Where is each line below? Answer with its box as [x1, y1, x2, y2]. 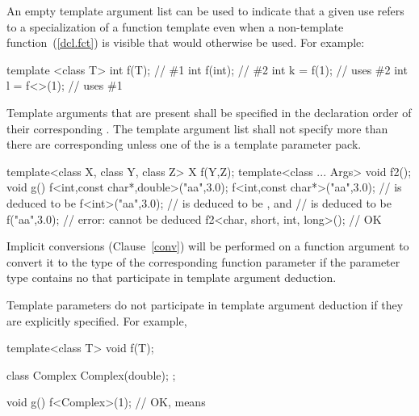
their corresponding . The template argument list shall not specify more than [6, 120, 388, 137]
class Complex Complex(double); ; [6, 366, 176, 383]
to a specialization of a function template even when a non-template [6, 18, 344, 35]
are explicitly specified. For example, [6, 312, 187, 329]
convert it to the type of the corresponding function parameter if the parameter [6, 253, 400, 270]
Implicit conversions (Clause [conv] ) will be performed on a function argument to [6, 237, 409, 254]
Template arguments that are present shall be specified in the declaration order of [6, 103, 412, 120]
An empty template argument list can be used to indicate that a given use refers [6, 2, 404, 19]
